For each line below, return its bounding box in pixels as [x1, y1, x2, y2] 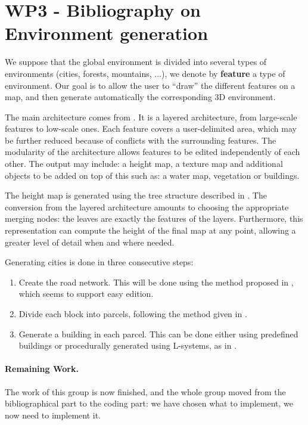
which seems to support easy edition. [18, 287, 154, 300]
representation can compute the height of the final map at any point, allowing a [5, 224, 296, 237]
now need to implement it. [5, 408, 101, 421]
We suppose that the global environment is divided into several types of [5, 55, 267, 68]
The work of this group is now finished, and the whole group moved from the [5, 385, 286, 398]
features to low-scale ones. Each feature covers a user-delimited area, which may [5, 122, 297, 135]
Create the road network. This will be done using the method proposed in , [18, 275, 294, 288]
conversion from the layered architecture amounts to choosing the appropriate [5, 200, 289, 213]
